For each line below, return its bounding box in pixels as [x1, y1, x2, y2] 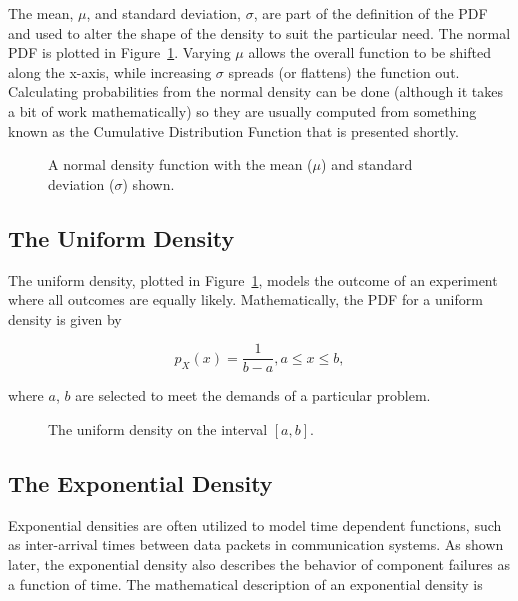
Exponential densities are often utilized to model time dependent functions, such [8, 514, 502, 535]
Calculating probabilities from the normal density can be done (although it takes [8, 81, 504, 102]
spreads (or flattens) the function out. [228, 61, 460, 82]
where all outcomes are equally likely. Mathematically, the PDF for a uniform [8, 289, 483, 310]
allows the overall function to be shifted [248, 42, 491, 63]
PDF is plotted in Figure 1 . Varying [8, 42, 231, 63]
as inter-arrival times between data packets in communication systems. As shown [8, 534, 504, 555]
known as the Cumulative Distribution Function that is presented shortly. [8, 120, 459, 141]
